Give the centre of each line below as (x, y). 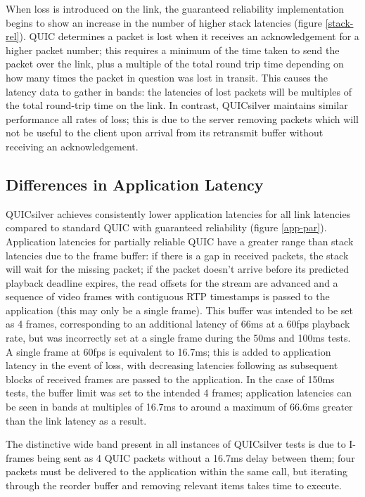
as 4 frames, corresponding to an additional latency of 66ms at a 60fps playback (178, 324)
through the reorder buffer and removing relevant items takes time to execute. (174, 485)
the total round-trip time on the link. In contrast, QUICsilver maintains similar (177, 105)
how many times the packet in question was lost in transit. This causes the (167, 77)
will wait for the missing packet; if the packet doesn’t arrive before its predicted (178, 269)
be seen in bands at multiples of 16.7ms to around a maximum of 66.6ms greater (179, 407)
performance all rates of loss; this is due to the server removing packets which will (182, 118)
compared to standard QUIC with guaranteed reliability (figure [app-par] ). (166, 227)
